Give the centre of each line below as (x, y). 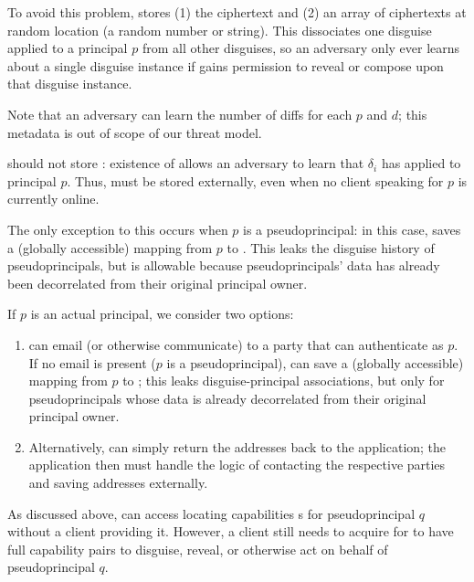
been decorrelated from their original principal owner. (158, 283)
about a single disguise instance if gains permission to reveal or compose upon (226, 65)
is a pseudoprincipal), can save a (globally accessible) (315, 362)
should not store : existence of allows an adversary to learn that (186, 163)
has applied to (421, 163)
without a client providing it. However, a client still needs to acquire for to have (231, 531)
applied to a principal (68, 48)
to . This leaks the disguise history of (331, 247)
